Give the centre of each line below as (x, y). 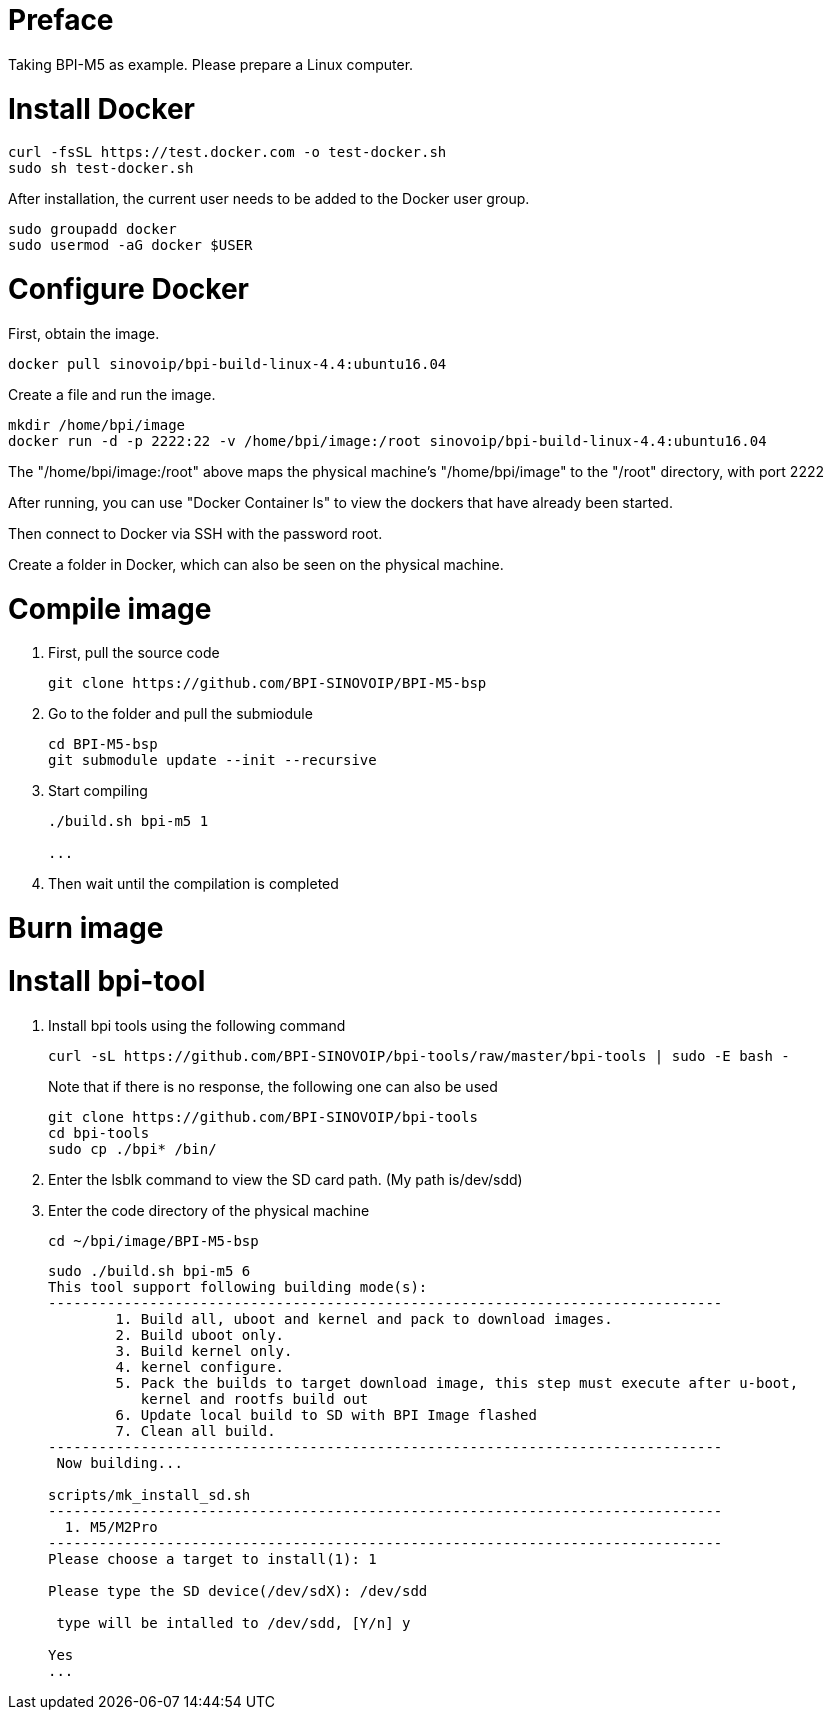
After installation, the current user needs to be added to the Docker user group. (269, 199)
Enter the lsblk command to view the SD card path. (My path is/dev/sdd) (285, 1179)
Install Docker (101, 108)
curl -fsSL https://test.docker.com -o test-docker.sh (227, 152)
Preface (61, 20)
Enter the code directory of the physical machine (209, 1210)
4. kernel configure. (200, 1366)
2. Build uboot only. (200, 1334)
